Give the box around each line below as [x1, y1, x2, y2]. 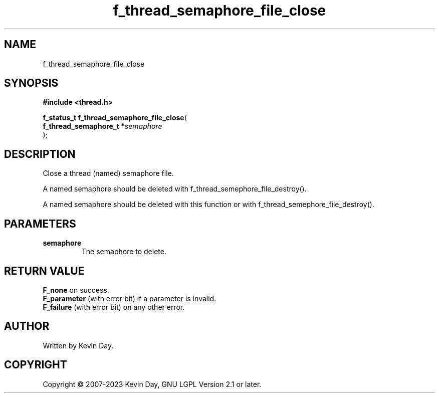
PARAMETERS [4, 217, 76, 230]
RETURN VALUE [4, 264, 85, 277]
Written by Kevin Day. [43, 341, 114, 350]
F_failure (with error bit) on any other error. [43, 302, 185, 311]
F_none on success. [43, 285, 109, 294]
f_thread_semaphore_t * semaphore [43, 122, 162, 131]
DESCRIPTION [4, 147, 76, 160]
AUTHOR [4, 320, 50, 333]
